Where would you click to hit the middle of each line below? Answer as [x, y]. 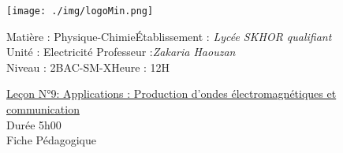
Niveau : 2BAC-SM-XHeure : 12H [88, 67]
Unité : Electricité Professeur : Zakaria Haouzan [121, 52]
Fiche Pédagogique [51, 140]
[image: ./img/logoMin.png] [80, 11]
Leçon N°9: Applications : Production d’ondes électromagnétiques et [171, 93]
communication [43, 109]
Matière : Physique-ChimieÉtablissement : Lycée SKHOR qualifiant [169, 36]
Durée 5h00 [34, 124]
